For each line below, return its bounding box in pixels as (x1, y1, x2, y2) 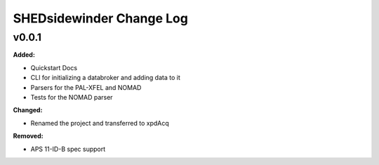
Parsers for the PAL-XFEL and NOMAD (30, 83, 142, 91)
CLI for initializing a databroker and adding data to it (30, 74, 180, 82)
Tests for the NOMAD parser (30, 93, 113, 101)
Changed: (13, 106, 43, 114)
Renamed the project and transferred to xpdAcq (30, 119, 170, 127)
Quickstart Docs (30, 63, 77, 72)
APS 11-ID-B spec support (30, 145, 106, 153)
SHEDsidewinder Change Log (13, 11, 189, 26)
